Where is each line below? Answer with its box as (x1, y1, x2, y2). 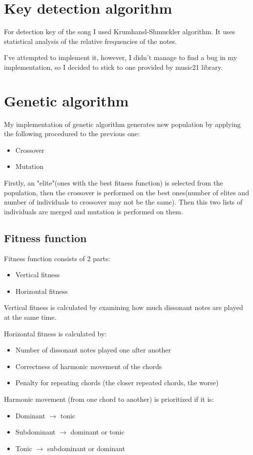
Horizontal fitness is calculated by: (4, 328, 107, 338)
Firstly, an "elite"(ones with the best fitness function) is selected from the (4, 178, 223, 187)
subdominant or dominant (47, 443, 125, 453)
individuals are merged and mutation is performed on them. (4, 206, 183, 216)
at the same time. (4, 311, 57, 322)
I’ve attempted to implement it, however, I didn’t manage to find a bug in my (4, 52, 237, 62)
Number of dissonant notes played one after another (15, 345, 171, 355)
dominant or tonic (70, 427, 125, 437)
